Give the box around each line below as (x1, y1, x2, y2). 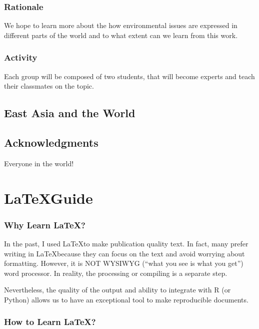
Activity (4, 51, 37, 64)
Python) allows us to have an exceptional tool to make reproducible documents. (4, 294, 248, 304)
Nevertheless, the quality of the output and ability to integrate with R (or (4, 284, 231, 295)
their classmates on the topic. (4, 81, 94, 91)
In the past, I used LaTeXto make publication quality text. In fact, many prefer (4, 238, 248, 248)
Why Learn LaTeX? (4, 218, 85, 231)
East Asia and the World (4, 105, 135, 121)
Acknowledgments (4, 134, 98, 150)
